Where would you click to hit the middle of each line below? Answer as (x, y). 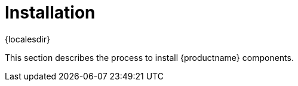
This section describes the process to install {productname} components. (149, 57)
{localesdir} (27, 39)
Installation (50, 13)
